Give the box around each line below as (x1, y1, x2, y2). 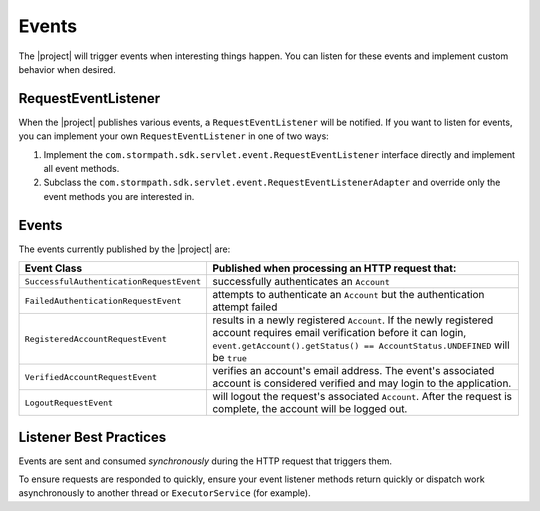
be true (211, 351, 247, 365)
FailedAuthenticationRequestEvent (24, 295, 182, 306)
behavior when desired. (18, 63, 116, 75)
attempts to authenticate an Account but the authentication (211, 288, 485, 302)
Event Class (24, 261, 83, 275)
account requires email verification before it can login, (211, 326, 467, 340)
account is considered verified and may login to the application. (211, 376, 512, 390)
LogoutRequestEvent (24, 397, 114, 408)
